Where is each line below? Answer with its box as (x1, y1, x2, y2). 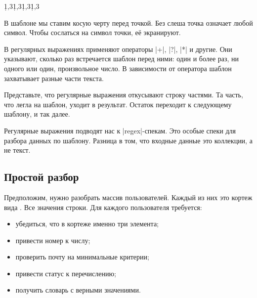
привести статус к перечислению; (15, 268, 116, 278)
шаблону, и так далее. (4, 109, 70, 119)
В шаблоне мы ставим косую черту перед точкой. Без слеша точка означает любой (4, 17, 253, 28)
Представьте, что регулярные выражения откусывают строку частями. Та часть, (4, 89, 243, 100)
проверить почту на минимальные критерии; (15, 252, 149, 262)
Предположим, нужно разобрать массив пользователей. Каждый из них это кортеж (4, 192, 253, 202)
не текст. (4, 145, 31, 155)
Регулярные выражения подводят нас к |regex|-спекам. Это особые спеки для (4, 125, 236, 135)
